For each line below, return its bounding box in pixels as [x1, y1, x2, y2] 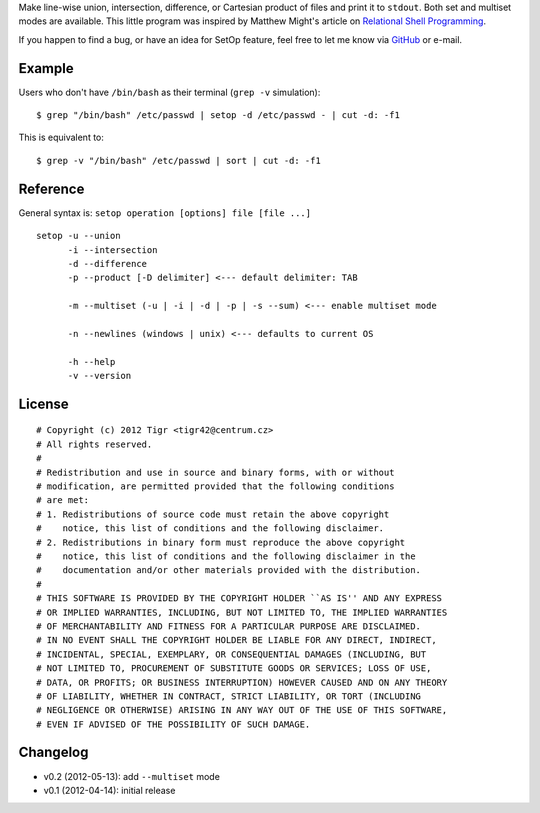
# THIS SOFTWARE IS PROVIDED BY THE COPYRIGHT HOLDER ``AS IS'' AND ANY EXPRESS [36, 593, 443, 604]
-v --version [67, 370, 132, 382]
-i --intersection [67, 244, 158, 255]
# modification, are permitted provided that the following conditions [36, 481, 395, 492]
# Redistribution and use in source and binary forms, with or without [36, 466, 395, 478]
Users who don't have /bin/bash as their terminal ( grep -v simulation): [18, 86, 321, 98]
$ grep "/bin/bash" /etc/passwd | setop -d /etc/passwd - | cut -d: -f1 [36, 110, 400, 121]
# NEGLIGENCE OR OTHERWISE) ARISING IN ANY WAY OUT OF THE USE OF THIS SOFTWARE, [36, 705, 448, 716]
